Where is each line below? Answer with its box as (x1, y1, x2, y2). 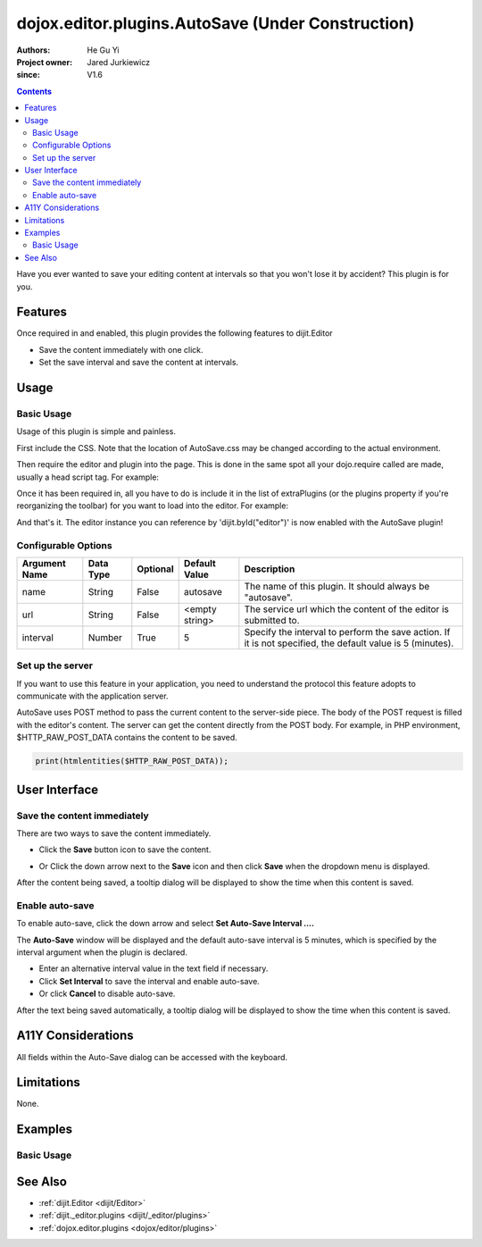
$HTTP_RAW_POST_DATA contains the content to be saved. (16, 732, 238, 743)
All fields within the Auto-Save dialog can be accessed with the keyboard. (16, 1051, 288, 1062)
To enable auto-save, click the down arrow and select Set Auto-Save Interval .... (16, 918, 314, 929)
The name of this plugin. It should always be (244, 580, 430, 592)
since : (16, 70, 40, 80)
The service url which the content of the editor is (244, 603, 450, 615)
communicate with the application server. (16, 690, 169, 701)
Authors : (16, 45, 51, 55)
